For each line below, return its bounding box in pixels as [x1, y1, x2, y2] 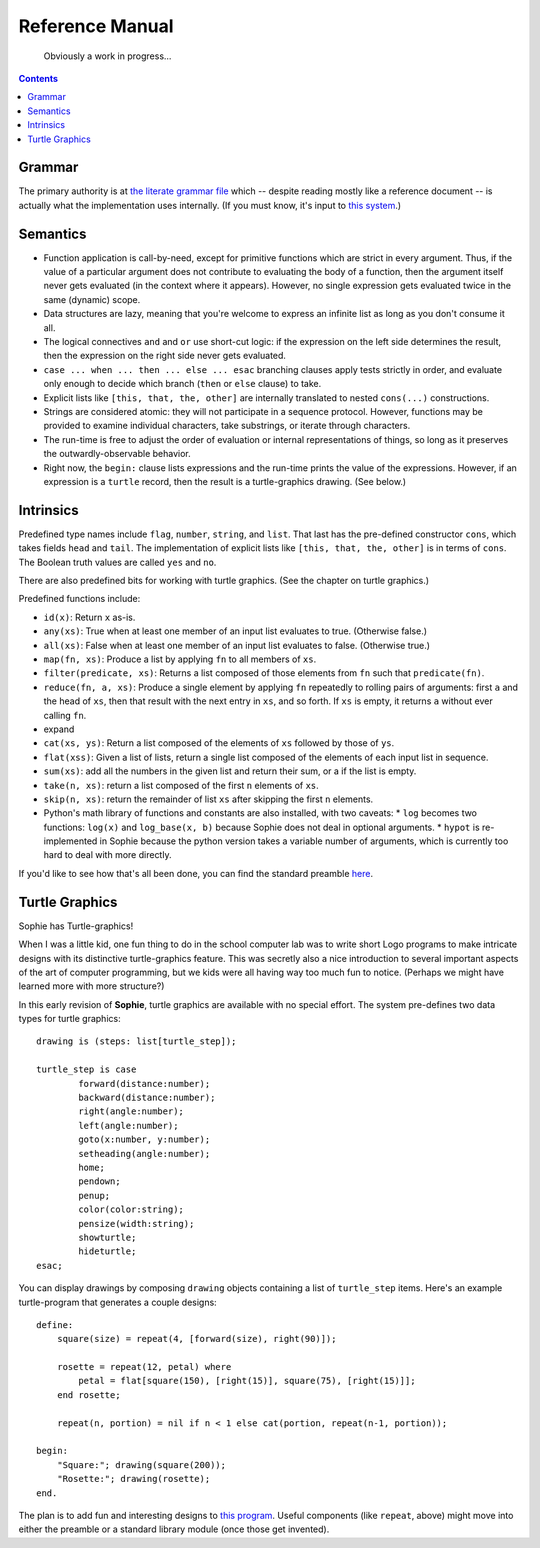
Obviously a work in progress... [43, 50, 172, 62]
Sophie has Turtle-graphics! [18, 920, 134, 932]
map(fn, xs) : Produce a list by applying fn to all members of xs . [43, 653, 317, 665]
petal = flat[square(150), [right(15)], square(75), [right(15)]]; [78, 1375, 416, 1387]
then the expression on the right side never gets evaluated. [43, 350, 287, 362]
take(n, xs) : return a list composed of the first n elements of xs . [43, 779, 319, 791]
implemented [43, 835, 98, 847]
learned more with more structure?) [18, 980, 165, 992]
